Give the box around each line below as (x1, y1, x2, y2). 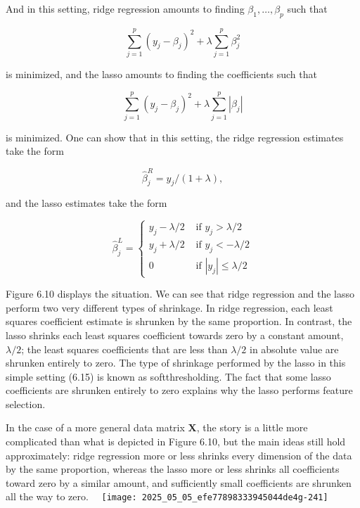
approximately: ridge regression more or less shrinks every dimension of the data (6, 447, 352, 462)
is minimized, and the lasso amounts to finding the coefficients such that (6, 66, 317, 81)
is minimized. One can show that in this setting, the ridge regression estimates (6, 129, 344, 144)
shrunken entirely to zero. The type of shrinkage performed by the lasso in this (6, 355, 346, 370)
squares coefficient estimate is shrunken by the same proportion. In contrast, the (6, 314, 352, 329)
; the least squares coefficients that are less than (21, 341, 228, 356)
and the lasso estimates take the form (6, 196, 167, 210)
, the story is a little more (196, 420, 308, 435)
